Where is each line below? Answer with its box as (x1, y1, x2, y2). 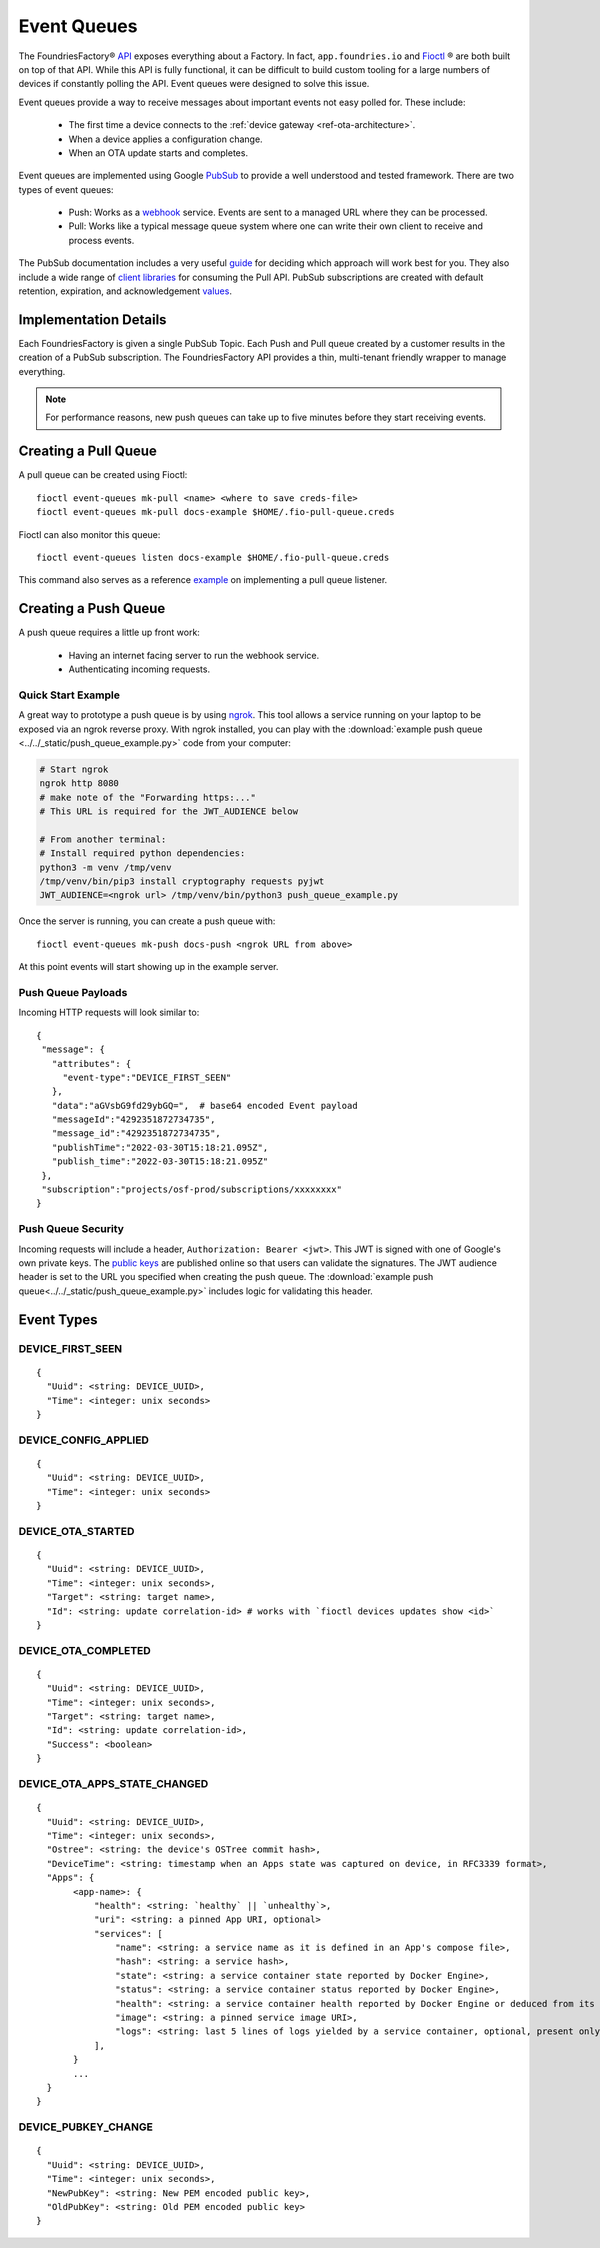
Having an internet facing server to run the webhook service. (68, 649, 320, 661)
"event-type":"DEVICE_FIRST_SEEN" (62, 1071, 232, 1083)
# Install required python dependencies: (39, 848, 246, 859)
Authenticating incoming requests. (68, 663, 210, 675)
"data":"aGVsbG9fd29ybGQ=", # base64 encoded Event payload (51, 1100, 359, 1111)
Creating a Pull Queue (18, 443, 157, 460)
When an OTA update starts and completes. (68, 146, 249, 159)
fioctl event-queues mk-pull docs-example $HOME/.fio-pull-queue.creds (36, 506, 395, 518)
